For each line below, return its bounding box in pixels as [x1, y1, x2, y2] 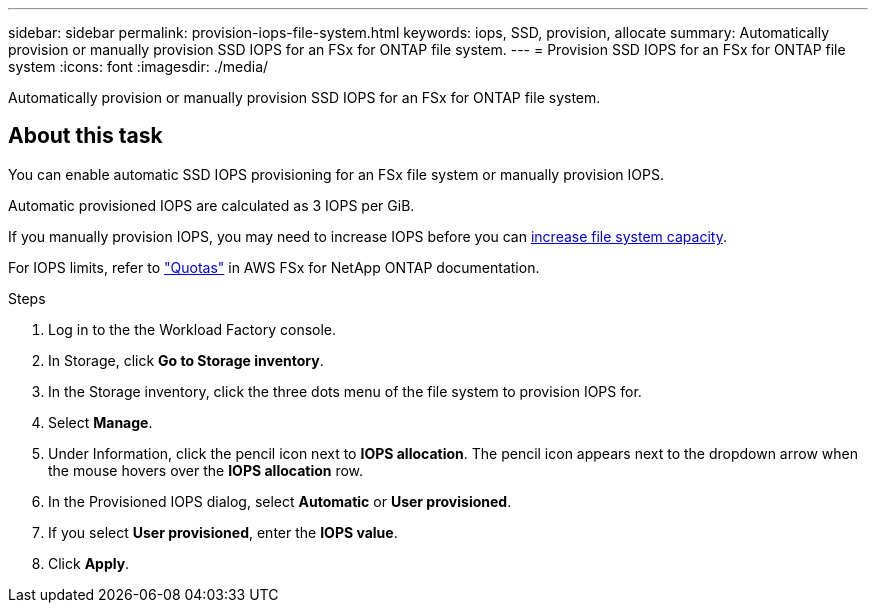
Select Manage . [48, 413, 153, 431]
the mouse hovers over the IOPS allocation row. [48, 461, 364, 479]
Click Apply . [48, 554, 130, 572]
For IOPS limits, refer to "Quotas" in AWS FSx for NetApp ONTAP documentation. [8, 258, 540, 276]
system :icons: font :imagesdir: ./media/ [8, 58, 269, 75]
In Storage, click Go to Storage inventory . [48, 351, 324, 369]
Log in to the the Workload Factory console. [48, 320, 337, 338]
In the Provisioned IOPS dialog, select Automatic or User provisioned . [48, 492, 512, 510]
